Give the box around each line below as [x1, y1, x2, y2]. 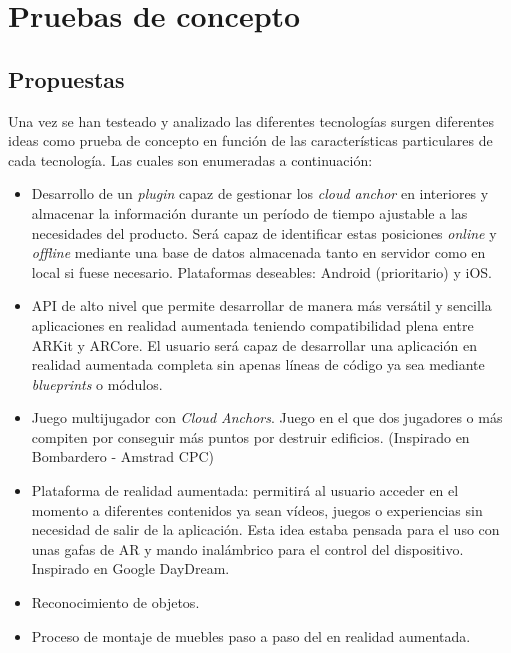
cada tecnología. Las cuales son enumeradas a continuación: [8, 149, 373, 170]
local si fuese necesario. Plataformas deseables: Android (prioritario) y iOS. [31, 261, 492, 282]
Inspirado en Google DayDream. [31, 558, 230, 579]
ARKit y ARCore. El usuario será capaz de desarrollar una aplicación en [31, 334, 477, 355]
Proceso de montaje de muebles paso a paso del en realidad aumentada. [31, 625, 471, 646]
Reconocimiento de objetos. [31, 592, 200, 613]
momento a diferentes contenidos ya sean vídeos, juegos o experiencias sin [31, 499, 483, 520]
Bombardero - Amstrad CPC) [31, 446, 214, 467]
